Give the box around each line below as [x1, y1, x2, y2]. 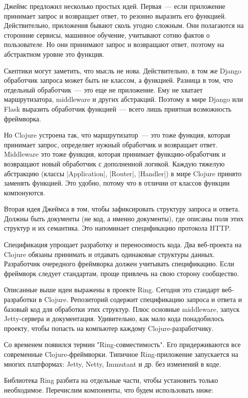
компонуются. [4, 187, 45, 197]
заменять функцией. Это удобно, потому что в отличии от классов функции [4, 178, 230, 188]
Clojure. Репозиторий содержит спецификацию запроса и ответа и [44, 294, 242, 304]
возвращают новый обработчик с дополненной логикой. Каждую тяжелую [4, 158, 225, 168]
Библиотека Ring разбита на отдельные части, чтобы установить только [4, 375, 218, 385]
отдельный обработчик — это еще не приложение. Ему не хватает [4, 84, 203, 94]
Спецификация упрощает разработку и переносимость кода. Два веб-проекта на [4, 239, 242, 250]
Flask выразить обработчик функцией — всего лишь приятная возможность [4, 103, 232, 114]
